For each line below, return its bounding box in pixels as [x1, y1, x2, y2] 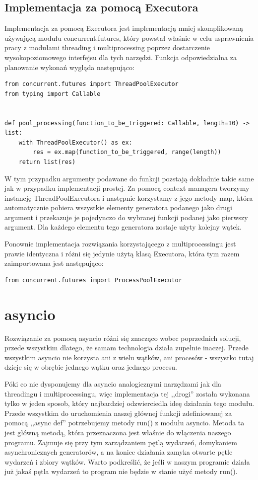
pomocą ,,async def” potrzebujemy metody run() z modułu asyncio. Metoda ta [4, 417, 245, 428]
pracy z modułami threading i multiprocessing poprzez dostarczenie [4, 42, 210, 53]
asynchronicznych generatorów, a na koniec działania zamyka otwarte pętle [4, 447, 233, 457]
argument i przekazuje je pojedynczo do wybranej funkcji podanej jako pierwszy [4, 212, 248, 222]
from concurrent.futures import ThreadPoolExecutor [4, 80, 179, 88]
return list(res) [18, 158, 76, 165]
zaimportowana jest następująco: [4, 258, 104, 268]
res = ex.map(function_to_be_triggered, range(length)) [33, 149, 221, 156]
